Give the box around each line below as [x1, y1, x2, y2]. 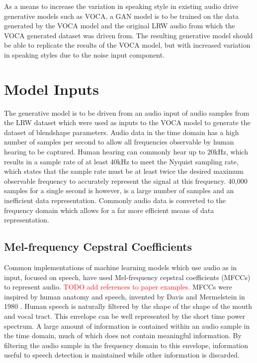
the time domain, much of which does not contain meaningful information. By [4, 330, 242, 341]
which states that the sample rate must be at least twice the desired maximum [4, 166, 244, 176]
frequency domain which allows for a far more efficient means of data [4, 205, 214, 215]
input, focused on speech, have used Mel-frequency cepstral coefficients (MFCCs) [4, 272, 251, 282]
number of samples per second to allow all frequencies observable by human [4, 137, 234, 147]
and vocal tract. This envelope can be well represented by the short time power [4, 310, 246, 321]
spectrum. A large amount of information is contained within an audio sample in [4, 320, 250, 331]
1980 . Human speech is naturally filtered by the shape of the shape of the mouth [4, 301, 252, 311]
